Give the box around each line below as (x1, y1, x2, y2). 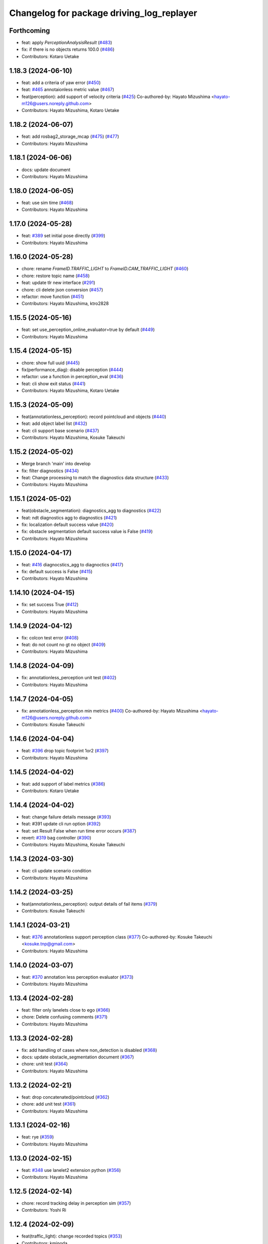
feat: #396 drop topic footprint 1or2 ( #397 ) (21, 748, 109, 754)
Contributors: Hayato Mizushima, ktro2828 (21, 301, 109, 307)
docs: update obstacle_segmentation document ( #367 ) (21, 1054, 134, 1060)
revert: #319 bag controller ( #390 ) (21, 835, 91, 841)
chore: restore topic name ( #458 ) (21, 273, 90, 279)
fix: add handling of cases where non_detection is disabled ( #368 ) (21, 1047, 157, 1053)
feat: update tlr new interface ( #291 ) (21, 280, 95, 286)
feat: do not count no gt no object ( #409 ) (21, 642, 106, 648)
